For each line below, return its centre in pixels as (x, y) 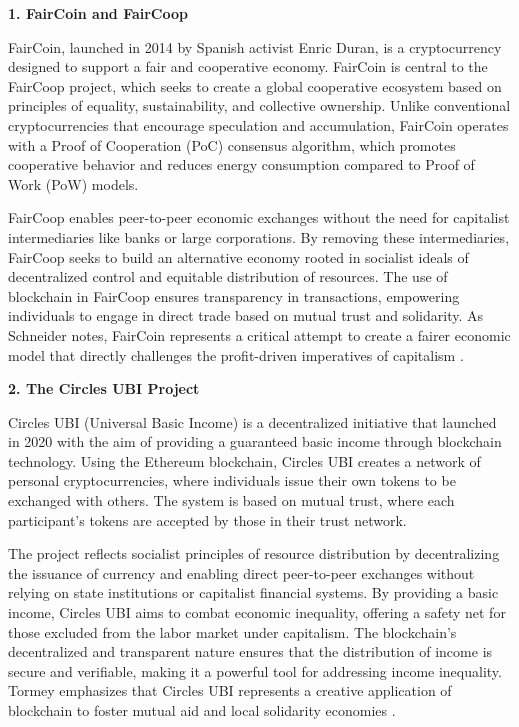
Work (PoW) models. (73, 183)
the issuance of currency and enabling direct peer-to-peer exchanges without (241, 572)
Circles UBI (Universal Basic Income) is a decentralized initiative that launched (252, 421)
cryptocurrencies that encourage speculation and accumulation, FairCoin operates (258, 124)
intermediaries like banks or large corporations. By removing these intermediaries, (259, 236)
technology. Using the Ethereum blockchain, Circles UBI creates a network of (244, 460)
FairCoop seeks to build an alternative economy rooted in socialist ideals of (238, 256)
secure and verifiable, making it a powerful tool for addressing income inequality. (255, 670)
